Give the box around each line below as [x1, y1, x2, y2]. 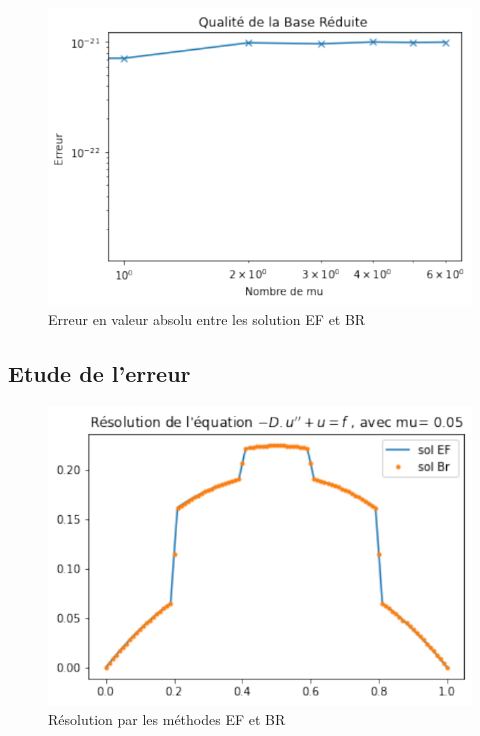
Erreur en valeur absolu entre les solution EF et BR [48, 308, 366, 329]
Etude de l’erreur [8, 357, 191, 388]
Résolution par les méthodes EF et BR [48, 709, 286, 730]
